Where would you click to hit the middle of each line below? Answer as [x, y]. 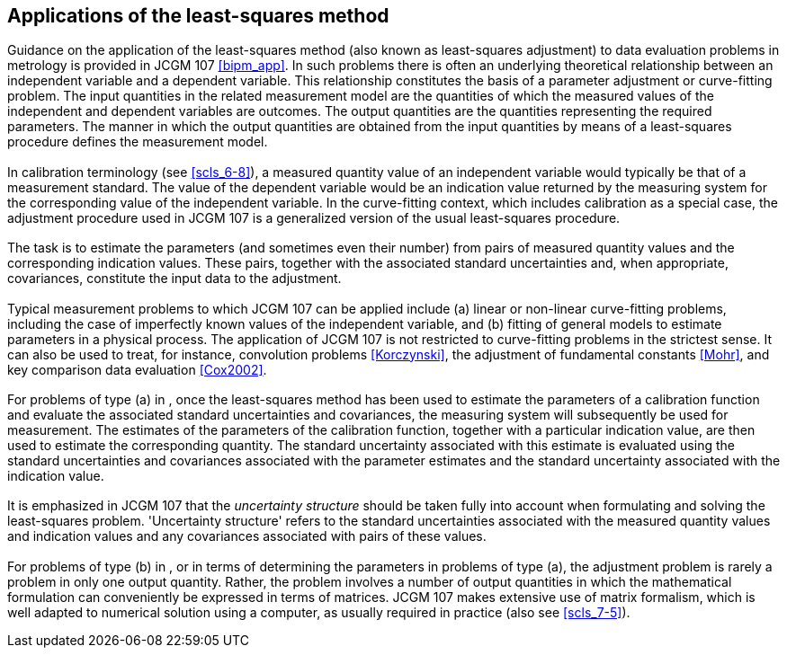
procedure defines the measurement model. [138, 142]
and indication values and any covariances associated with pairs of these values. [247, 536]
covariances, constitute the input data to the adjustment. [174, 279]
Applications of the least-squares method [198, 16]
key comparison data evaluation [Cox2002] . [137, 369]
